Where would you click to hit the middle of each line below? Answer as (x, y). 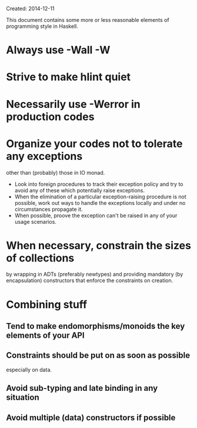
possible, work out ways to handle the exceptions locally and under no (100, 202)
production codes (50, 117)
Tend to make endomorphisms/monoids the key (96, 326)
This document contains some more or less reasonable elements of (88, 20)
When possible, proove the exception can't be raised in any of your (96, 215)
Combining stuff (46, 304)
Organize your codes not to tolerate (94, 143)
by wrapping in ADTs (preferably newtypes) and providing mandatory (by (95, 275)
